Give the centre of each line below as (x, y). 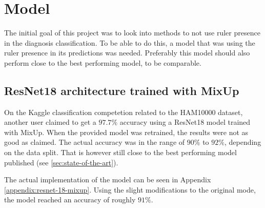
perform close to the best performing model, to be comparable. (103, 62)
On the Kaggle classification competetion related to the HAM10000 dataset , (124, 112)
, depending (243, 142)
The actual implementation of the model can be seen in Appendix (108, 179)
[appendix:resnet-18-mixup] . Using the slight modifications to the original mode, (130, 189)
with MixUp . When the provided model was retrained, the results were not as (126, 132)
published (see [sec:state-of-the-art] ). (61, 162)
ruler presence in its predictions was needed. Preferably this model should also (127, 53)
